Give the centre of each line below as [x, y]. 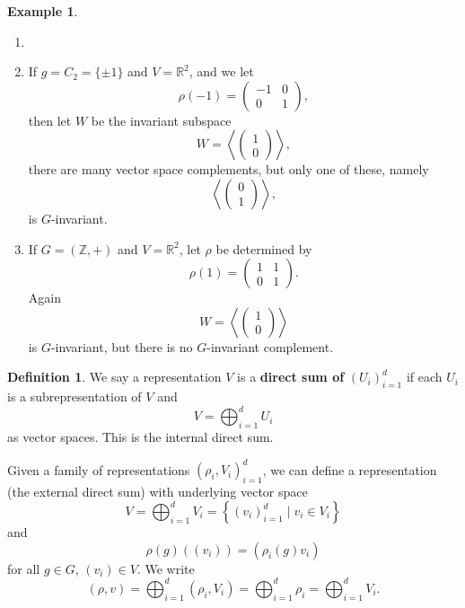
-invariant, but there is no [122, 346]
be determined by [264, 248]
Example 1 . [43, 11]
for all [24, 568]
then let [50, 120]
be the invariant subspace [161, 120]
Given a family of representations [99, 469]
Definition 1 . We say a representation [114, 377]
